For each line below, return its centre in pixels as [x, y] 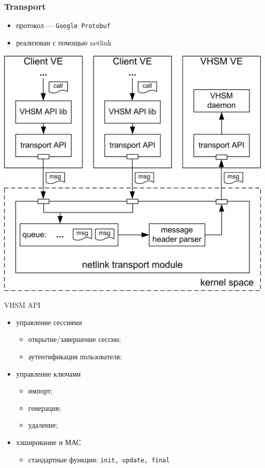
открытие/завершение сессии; [75, 339]
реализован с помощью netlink [64, 42]
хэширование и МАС [48, 442]
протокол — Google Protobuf [63, 25]
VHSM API [22, 305]
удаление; [43, 425]
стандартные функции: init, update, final [99, 459]
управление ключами [48, 373]
